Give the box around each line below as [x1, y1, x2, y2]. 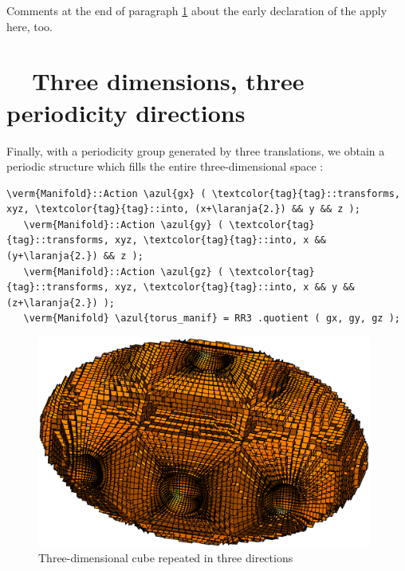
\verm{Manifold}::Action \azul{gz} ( [23, 266, 224, 278]
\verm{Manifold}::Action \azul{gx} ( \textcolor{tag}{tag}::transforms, [6, 187, 400, 199]
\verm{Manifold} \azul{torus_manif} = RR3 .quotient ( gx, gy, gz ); [23, 313, 400, 325]
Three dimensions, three [32, 65, 305, 97]
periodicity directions [6, 96, 246, 128]
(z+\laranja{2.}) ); [6, 297, 116, 309]
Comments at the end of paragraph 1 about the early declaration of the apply [6, 2, 387, 18]
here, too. [6, 18, 53, 34]
